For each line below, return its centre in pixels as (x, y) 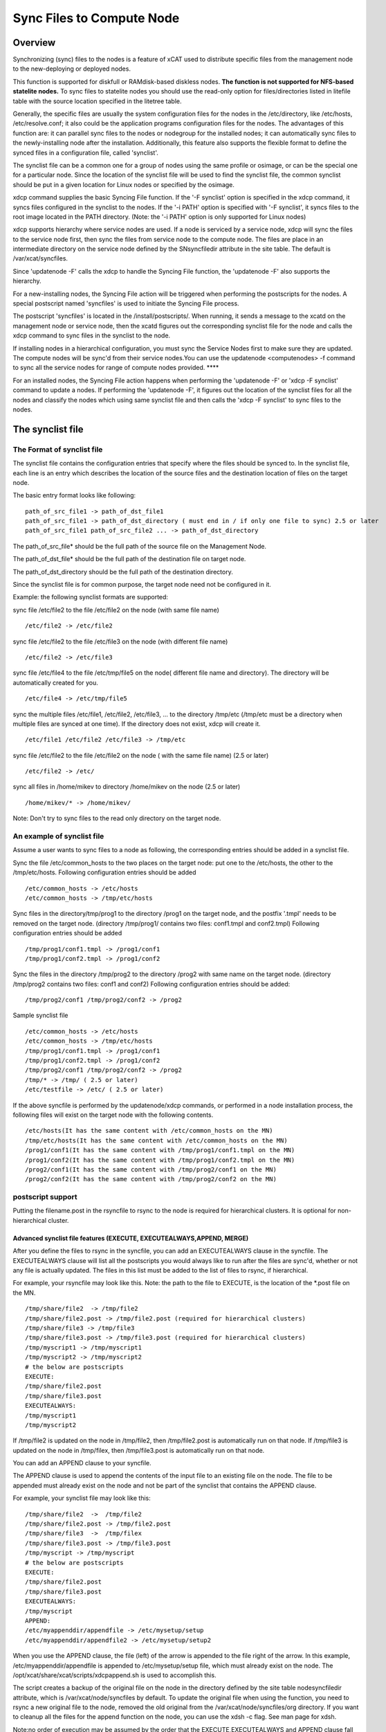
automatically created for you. (55, 682)
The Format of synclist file (58, 449)
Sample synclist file (40, 1016)
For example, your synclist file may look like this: (82, 1498)
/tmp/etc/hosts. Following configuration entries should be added (104, 872)
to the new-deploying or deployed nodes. (72, 69)
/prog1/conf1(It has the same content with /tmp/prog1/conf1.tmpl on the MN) (160, 1150)
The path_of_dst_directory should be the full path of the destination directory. (123, 572)
